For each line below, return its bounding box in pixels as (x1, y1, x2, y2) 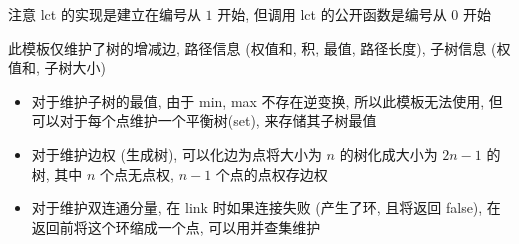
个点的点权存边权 (215, 163, 328, 184)
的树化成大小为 (339, 143, 438, 164)
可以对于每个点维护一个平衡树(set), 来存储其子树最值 (31, 110, 377, 131)
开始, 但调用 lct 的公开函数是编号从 (217, 4, 447, 24)
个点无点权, (100, 163, 174, 184)
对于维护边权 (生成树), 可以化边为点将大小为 (31, 143, 322, 164)
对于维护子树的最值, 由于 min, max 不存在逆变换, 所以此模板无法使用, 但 (31, 90, 503, 111)
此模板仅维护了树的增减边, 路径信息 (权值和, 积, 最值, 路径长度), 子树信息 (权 (8, 37, 511, 58)
